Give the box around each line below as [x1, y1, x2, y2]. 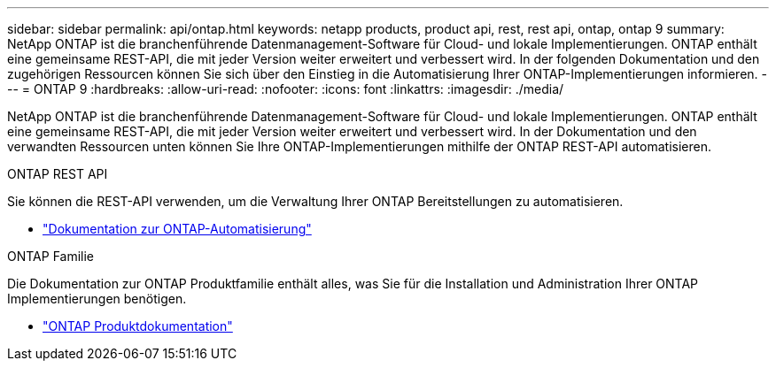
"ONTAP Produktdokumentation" [43, 318, 233, 333]
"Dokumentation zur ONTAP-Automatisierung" [43, 221, 312, 236]
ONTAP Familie [7, 249, 95, 264]
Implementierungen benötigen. [7, 291, 187, 306]
